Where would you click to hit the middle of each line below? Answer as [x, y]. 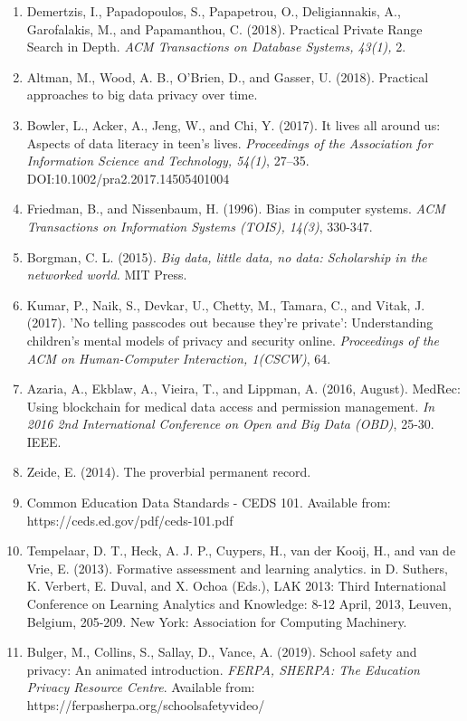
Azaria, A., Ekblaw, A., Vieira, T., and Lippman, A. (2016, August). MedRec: [243, 389]
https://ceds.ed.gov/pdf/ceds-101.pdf [130, 520]
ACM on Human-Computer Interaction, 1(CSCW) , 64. [179, 358]
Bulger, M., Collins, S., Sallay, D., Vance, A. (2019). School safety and [222, 652]
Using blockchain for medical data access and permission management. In [231, 406]
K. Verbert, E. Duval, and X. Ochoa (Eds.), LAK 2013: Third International [236, 586]
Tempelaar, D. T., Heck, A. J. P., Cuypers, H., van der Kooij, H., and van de [241, 550]
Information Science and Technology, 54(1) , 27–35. [168, 161]
